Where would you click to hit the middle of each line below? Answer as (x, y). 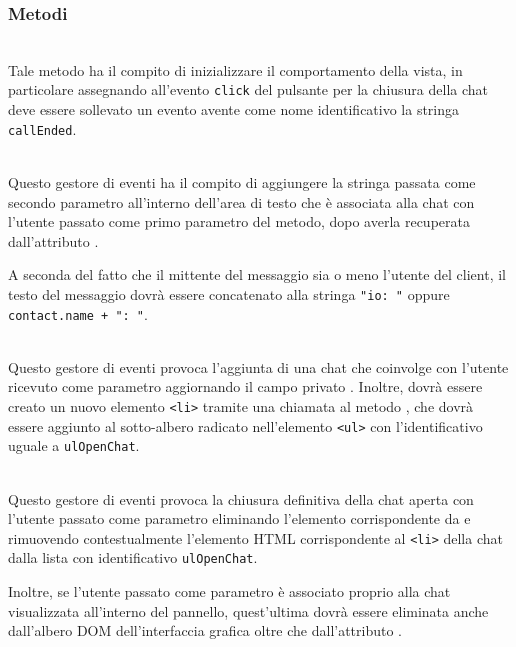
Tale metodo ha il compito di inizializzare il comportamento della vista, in (235, 69)
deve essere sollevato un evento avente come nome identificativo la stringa (234, 109)
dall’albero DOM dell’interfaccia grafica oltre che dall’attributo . (205, 630)
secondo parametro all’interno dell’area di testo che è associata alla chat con (241, 201)
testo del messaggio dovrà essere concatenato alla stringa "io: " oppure (229, 293)
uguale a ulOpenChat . (74, 445)
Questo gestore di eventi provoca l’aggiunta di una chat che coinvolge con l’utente (258, 366)
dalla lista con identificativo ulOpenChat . (133, 557)
